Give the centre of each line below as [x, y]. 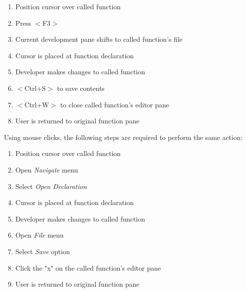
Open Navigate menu [47, 169]
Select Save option [43, 251]
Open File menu [39, 235]
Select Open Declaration [51, 186]
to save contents [81, 88]
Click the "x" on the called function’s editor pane [88, 267]
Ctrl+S [35, 88]
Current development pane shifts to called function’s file [99, 39]
